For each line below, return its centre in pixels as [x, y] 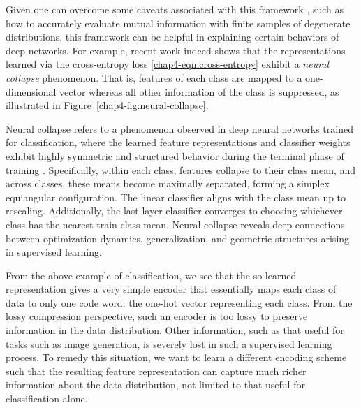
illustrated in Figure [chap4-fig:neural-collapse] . [107, 105]
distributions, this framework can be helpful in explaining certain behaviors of [172, 37]
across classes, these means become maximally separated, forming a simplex [168, 183]
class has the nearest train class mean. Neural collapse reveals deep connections [175, 224]
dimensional [31, 91]
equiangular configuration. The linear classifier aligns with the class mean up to [176, 197]
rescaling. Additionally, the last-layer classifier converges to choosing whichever [174, 211]
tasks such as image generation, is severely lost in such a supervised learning [169, 343]
